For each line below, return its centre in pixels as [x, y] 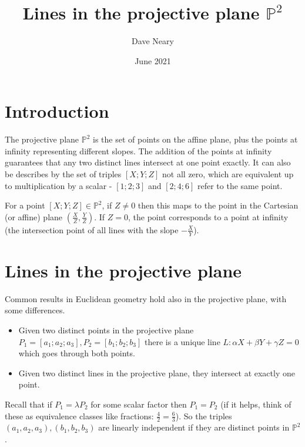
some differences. [35, 310]
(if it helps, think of [256, 404]
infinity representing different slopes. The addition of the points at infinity [138, 150]
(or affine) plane [34, 216]
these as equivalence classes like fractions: [79, 415]
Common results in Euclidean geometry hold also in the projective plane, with [146, 298]
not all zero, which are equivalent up [228, 174]
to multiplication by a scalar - [58, 185]
